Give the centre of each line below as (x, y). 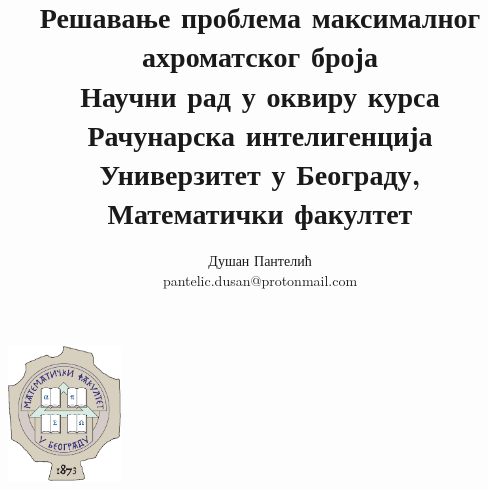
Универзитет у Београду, (260, 172)
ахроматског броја (260, 55)
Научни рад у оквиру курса (260, 94)
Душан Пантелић (260, 260)
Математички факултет (260, 212)
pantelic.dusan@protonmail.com (260, 279)
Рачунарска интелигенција (260, 133)
